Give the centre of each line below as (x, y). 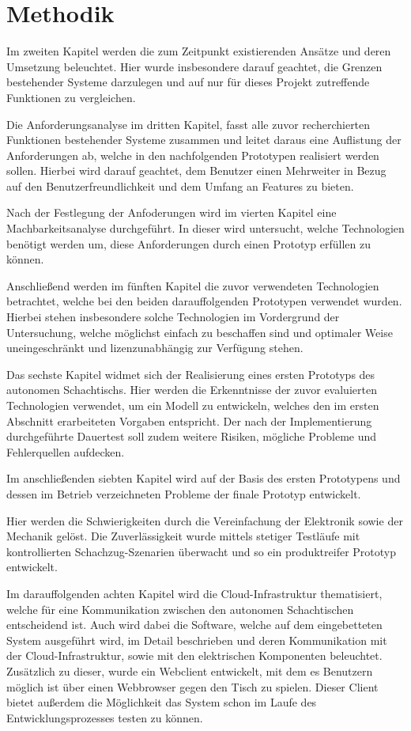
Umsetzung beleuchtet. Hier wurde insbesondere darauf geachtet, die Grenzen (194, 66)
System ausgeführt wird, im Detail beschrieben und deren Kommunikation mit (197, 640)
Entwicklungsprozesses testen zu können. (105, 717)
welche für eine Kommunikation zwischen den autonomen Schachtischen (180, 609)
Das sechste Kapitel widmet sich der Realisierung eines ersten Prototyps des (191, 374)
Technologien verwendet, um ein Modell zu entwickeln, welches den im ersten (193, 405)
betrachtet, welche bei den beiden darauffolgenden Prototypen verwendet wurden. (204, 301)
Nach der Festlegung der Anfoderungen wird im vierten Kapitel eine (172, 212)
